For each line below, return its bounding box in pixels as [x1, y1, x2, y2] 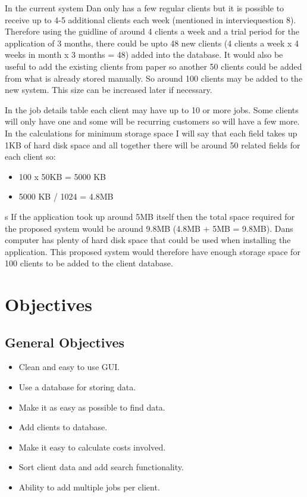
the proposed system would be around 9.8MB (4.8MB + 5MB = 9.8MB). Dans [5, 222, 293, 234]
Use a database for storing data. [18, 381, 136, 393]
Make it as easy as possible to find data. [18, 400, 165, 413]
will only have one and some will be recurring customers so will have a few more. [5, 115, 300, 128]
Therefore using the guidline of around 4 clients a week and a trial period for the [5, 25, 300, 38]
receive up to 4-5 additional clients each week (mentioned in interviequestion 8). [5, 13, 296, 26]
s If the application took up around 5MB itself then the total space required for [5, 210, 295, 222]
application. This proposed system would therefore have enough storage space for [5, 245, 300, 257]
